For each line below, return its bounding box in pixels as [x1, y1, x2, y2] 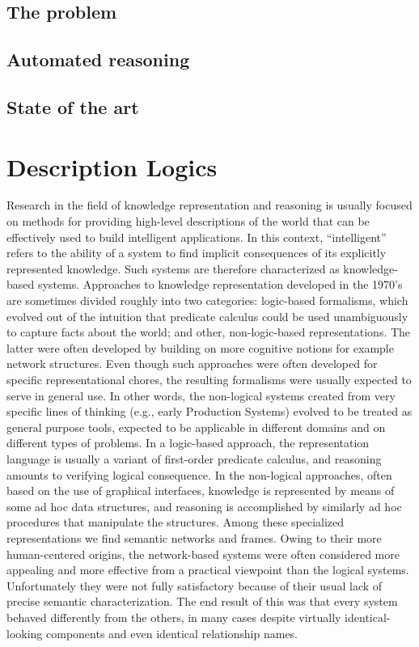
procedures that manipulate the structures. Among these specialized [6, 514, 345, 531]
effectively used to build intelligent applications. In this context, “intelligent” [6, 228, 387, 245]
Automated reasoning [6, 47, 190, 72]
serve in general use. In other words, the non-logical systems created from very [6, 387, 396, 404]
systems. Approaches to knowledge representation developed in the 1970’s [37, 276, 403, 293]
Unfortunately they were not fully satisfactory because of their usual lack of [6, 577, 383, 594]
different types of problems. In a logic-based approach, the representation [6, 434, 370, 451]
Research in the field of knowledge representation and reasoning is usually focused [6, 197, 413, 214]
